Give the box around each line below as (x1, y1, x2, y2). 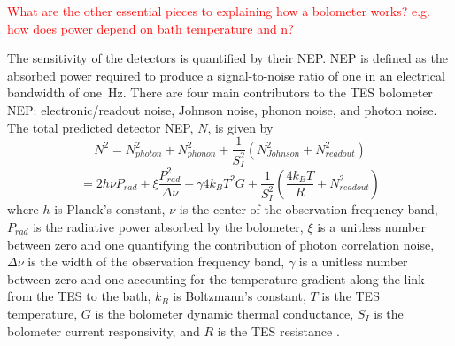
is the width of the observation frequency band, (27, 252, 285, 271)
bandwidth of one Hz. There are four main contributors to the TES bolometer (7, 83, 433, 102)
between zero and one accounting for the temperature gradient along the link (7, 269, 425, 288)
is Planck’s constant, (54, 200, 166, 219)
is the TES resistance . (217, 321, 340, 340)
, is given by (207, 118, 274, 136)
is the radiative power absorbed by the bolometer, (33, 217, 304, 235)
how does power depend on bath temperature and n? (7, 19, 294, 37)
